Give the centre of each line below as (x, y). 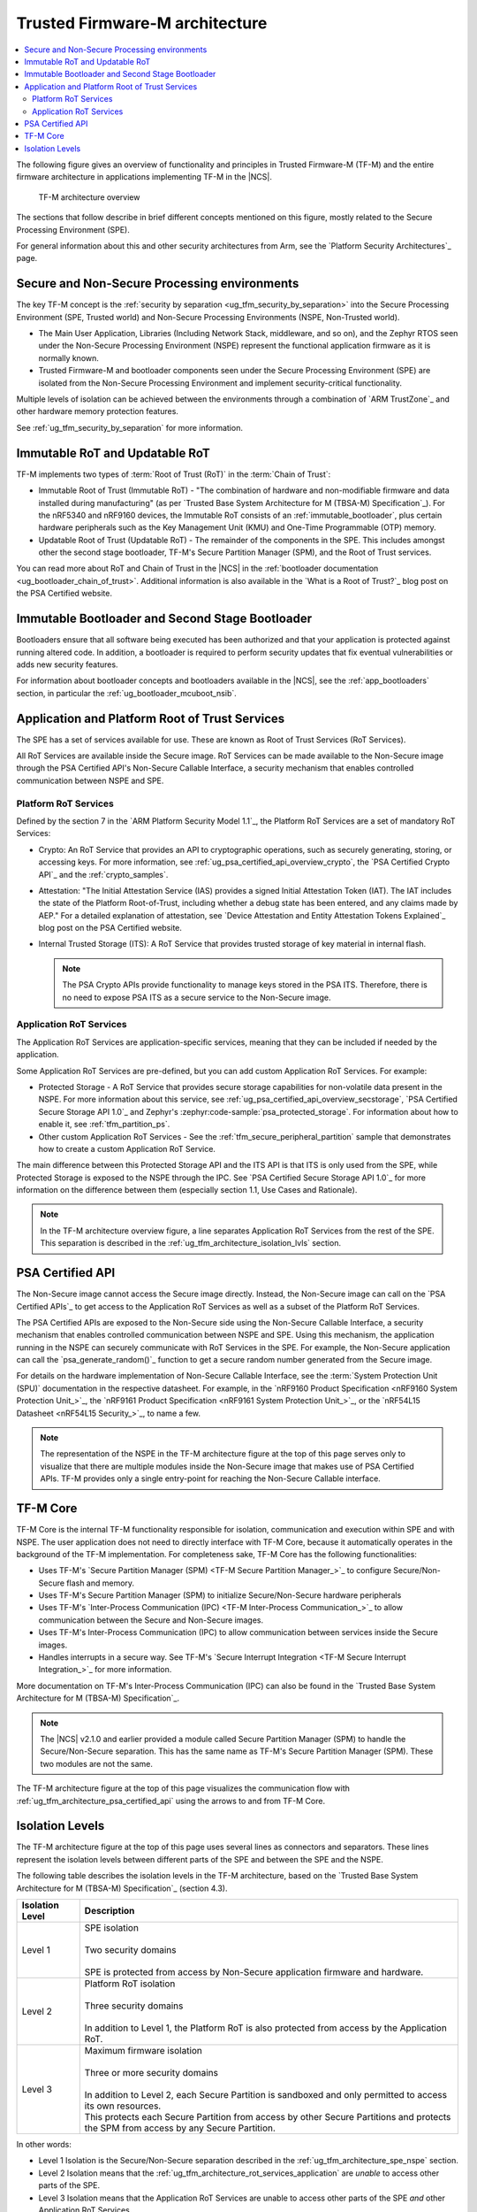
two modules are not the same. (97, 1763)
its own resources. (123, 2106)
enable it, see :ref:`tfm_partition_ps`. (104, 1125)
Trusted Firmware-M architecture (142, 23)
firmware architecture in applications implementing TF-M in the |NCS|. (144, 177)
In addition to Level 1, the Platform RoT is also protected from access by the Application (266, 2028)
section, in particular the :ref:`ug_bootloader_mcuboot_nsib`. (127, 693)
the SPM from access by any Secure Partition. (180, 2128)
